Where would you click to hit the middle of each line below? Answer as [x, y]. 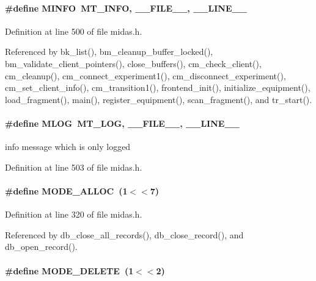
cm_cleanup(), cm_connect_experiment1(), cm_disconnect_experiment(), [145, 75]
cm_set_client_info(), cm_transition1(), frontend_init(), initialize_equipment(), [158, 87]
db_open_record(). [41, 247]
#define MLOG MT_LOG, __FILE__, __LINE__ [122, 123]
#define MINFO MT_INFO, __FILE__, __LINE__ [126, 8]
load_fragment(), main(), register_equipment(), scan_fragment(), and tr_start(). [159, 99]
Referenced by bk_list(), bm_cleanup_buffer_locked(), [109, 52]
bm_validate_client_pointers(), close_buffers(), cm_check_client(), [133, 63]
